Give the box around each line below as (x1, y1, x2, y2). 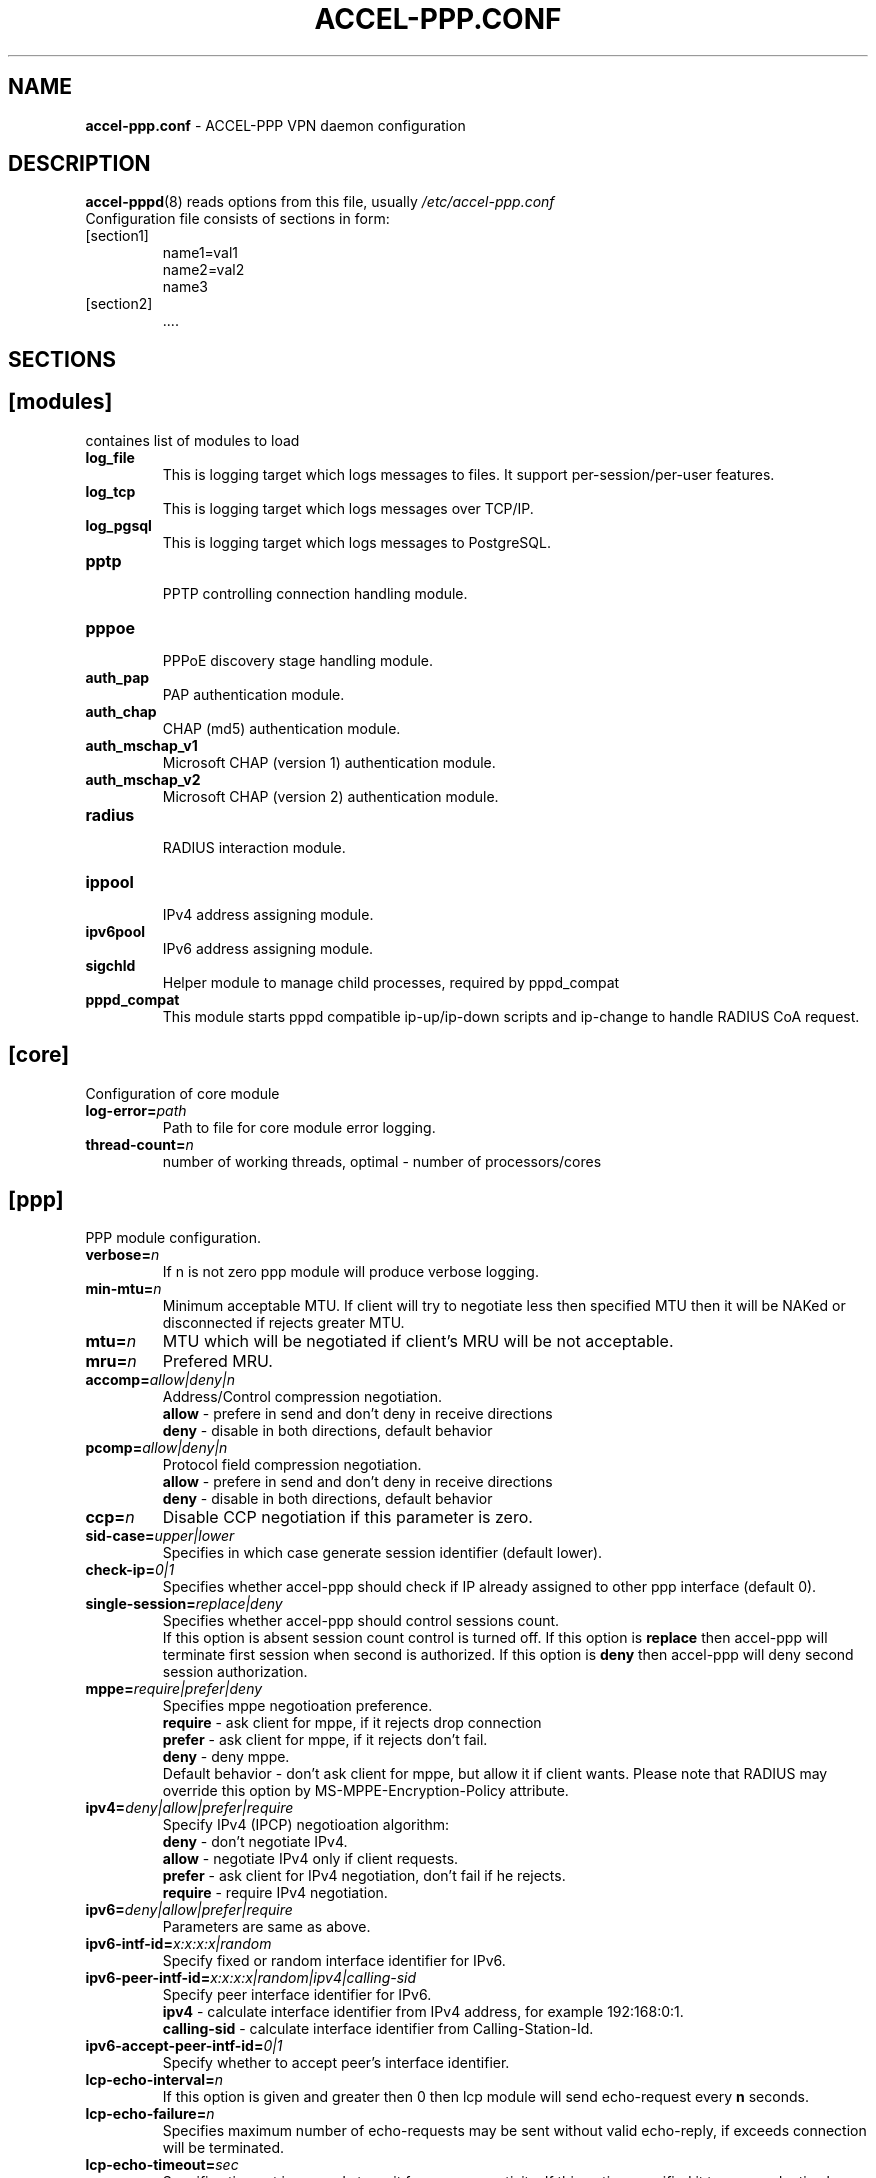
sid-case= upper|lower (85, 1527, 235, 1545)
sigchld (85, 956, 136, 974)
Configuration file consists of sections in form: (85, 210, 390, 228)
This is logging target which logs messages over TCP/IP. (162, 499, 534, 517)
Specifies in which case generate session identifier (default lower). (162, 1544, 603, 1562)
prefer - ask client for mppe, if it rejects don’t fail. (162, 1731, 488, 1749)
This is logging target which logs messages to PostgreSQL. (162, 533, 551, 551)
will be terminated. (162, 2139, 285, 2157)
